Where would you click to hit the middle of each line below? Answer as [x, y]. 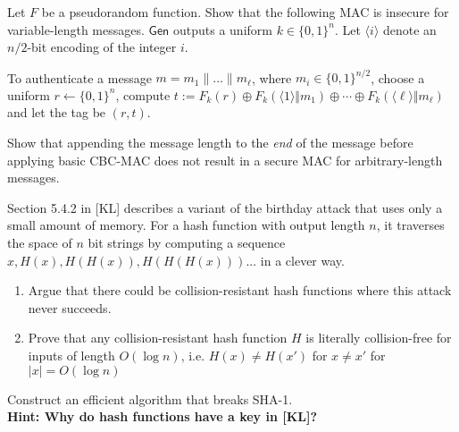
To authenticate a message [79, 77]
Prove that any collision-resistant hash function [158, 338]
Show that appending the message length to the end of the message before [210, 143]
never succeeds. [70, 307]
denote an [410, 29]
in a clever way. [302, 260]
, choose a [398, 77]
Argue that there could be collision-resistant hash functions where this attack [240, 290]
